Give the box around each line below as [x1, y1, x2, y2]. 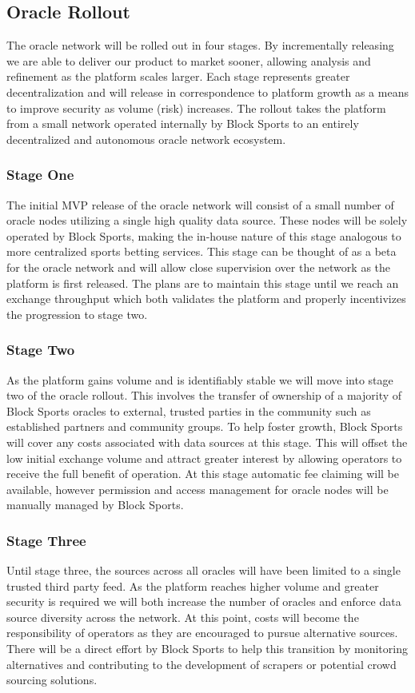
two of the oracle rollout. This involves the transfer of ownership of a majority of [6, 387, 402, 404]
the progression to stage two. [6, 305, 148, 322]
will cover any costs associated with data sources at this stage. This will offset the [6, 433, 408, 450]
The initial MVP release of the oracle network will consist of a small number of [6, 196, 394, 213]
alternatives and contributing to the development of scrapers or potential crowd [6, 655, 397, 672]
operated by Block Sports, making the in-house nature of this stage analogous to [6, 227, 401, 244]
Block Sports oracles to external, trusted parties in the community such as [6, 402, 371, 419]
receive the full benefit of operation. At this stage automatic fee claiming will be [6, 465, 399, 482]
